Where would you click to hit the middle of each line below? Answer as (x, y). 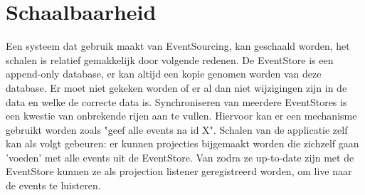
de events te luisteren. (53, 185)
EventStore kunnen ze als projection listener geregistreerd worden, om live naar (179, 171)
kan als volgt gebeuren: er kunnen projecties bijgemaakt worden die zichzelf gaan (182, 143)
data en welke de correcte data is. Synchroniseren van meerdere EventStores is (176, 101)
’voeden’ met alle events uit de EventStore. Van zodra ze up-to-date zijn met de (180, 157)
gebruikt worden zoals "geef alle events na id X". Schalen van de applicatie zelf (177, 129)
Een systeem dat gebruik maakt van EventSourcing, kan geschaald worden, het (178, 46)
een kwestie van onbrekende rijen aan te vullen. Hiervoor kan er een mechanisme (181, 116)
